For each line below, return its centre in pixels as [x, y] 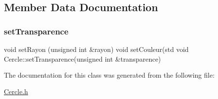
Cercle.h [16, 91]
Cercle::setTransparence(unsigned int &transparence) [83, 58]
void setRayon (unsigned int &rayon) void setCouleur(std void [96, 49]
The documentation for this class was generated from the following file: [109, 75]
